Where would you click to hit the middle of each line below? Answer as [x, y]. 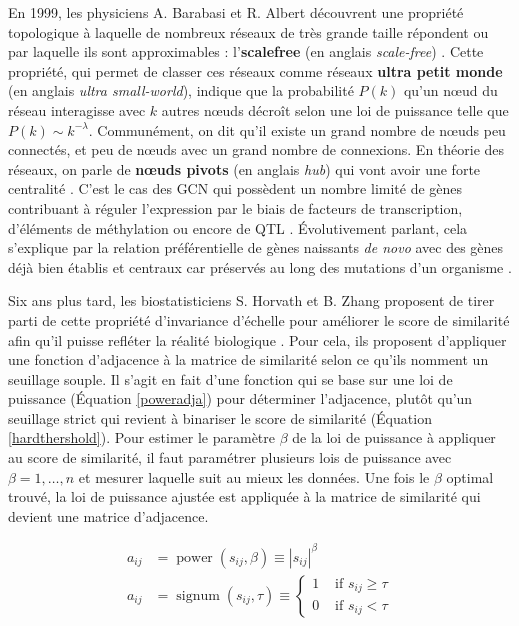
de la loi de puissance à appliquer [394, 437]
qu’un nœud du [450, 90]
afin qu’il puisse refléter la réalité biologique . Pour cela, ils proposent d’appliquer [257, 339]
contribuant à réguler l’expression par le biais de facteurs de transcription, [235, 207]
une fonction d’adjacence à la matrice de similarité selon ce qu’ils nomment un [248, 359]
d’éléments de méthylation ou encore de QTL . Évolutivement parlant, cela [238, 227]
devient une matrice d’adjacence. [108, 515]
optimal [470, 476]
